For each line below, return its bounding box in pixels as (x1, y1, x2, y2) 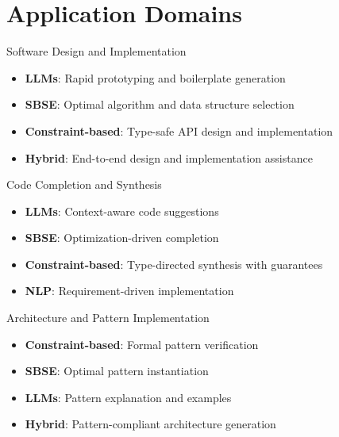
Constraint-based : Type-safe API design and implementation (25, 122, 333, 139)
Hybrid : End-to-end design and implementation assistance (25, 149, 313, 166)
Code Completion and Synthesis (6, 176, 162, 193)
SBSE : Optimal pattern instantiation (25, 362, 209, 379)
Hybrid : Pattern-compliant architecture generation (25, 416, 276, 432)
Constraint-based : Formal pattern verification (25, 335, 259, 352)
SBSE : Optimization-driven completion (25, 229, 219, 246)
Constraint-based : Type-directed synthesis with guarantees (25, 255, 323, 272)
